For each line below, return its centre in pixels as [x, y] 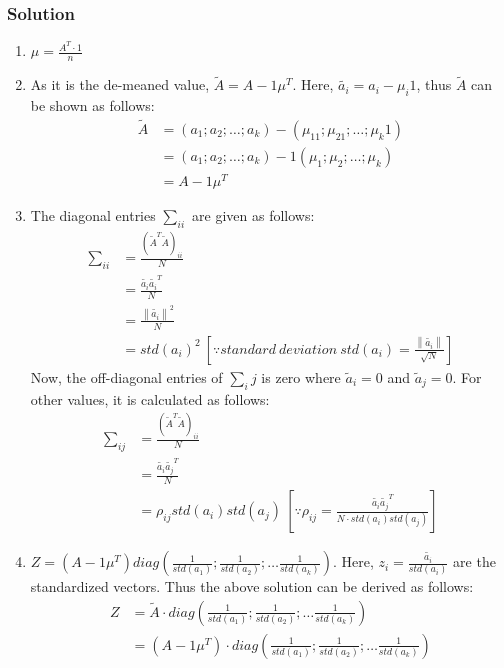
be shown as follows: [92, 105]
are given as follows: [253, 215]
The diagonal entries [93, 215]
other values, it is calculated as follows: [150, 398]
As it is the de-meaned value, [120, 84]
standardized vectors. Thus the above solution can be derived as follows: [252, 586]
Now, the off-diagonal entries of [126, 376]
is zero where [301, 376]
